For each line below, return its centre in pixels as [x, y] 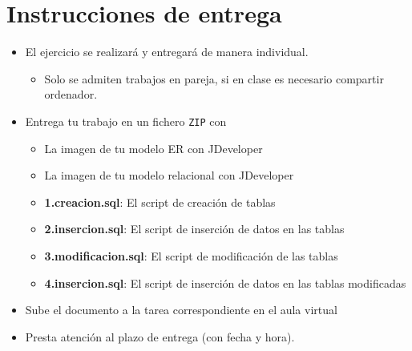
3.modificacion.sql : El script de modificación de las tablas [191, 255]
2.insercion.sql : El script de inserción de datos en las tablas [194, 229]
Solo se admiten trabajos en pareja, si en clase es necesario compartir [214, 78]
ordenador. [71, 94]
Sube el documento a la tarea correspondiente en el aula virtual [181, 310]
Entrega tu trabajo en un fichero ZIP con [126, 121]
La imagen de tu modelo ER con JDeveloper [153, 148]
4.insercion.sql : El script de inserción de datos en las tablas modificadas [225, 282]
